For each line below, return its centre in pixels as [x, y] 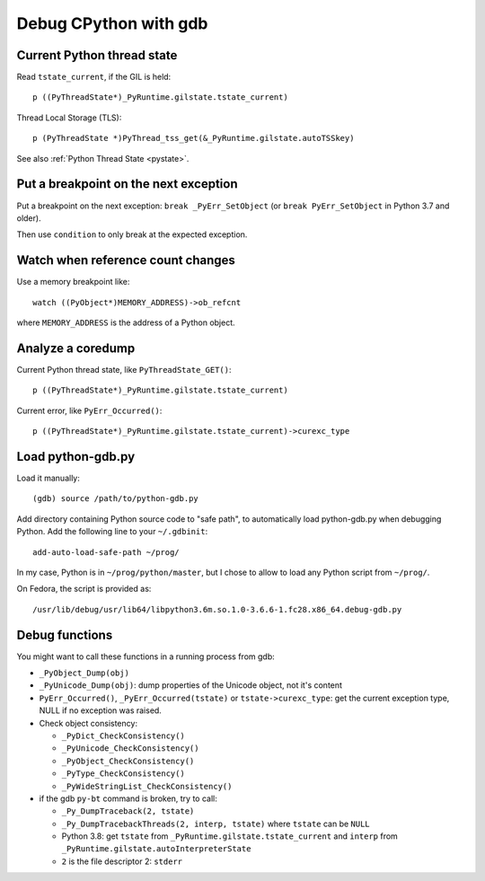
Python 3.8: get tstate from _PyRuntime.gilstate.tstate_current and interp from [230, 836]
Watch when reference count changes [126, 260]
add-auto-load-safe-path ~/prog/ [106, 552]
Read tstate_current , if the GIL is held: [94, 77]
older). [29, 218]
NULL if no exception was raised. [100, 710]
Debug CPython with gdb [112, 23]
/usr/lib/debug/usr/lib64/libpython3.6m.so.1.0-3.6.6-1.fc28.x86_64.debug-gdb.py [217, 609]
